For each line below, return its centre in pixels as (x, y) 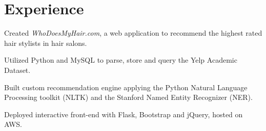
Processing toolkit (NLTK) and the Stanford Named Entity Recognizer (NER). (128, 97)
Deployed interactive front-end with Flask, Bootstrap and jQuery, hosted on (124, 114)
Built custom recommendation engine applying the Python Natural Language (126, 87)
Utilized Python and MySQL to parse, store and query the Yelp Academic (121, 60)
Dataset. (17, 70)
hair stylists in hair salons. (46, 43)
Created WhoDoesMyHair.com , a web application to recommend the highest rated (133, 33)
